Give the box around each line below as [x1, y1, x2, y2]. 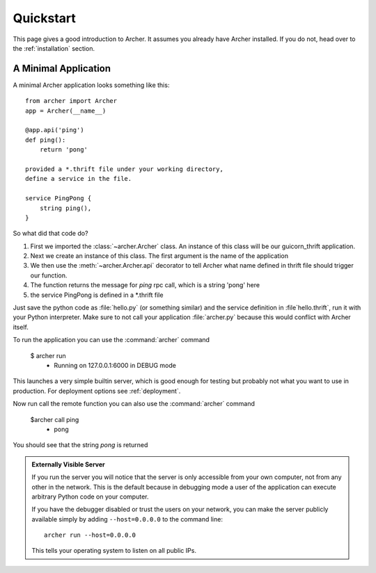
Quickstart [13, 10, 77, 26]
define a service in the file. [25, 175, 132, 183]
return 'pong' [39, 146, 88, 154]
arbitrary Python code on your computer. [31, 492, 149, 501]
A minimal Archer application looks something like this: [13, 81, 170, 89]
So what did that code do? [13, 229, 88, 238]
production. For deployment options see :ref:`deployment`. [13, 387, 181, 395]
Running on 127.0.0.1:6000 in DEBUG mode [54, 362, 177, 369]
